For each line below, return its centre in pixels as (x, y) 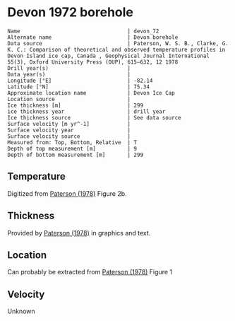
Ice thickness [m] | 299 (75, 105)
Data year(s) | (69, 74)
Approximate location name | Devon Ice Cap (91, 93)
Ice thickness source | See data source (94, 117)
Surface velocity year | (69, 130)
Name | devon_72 (83, 31)
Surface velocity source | (69, 136)
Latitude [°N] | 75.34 (79, 87)
